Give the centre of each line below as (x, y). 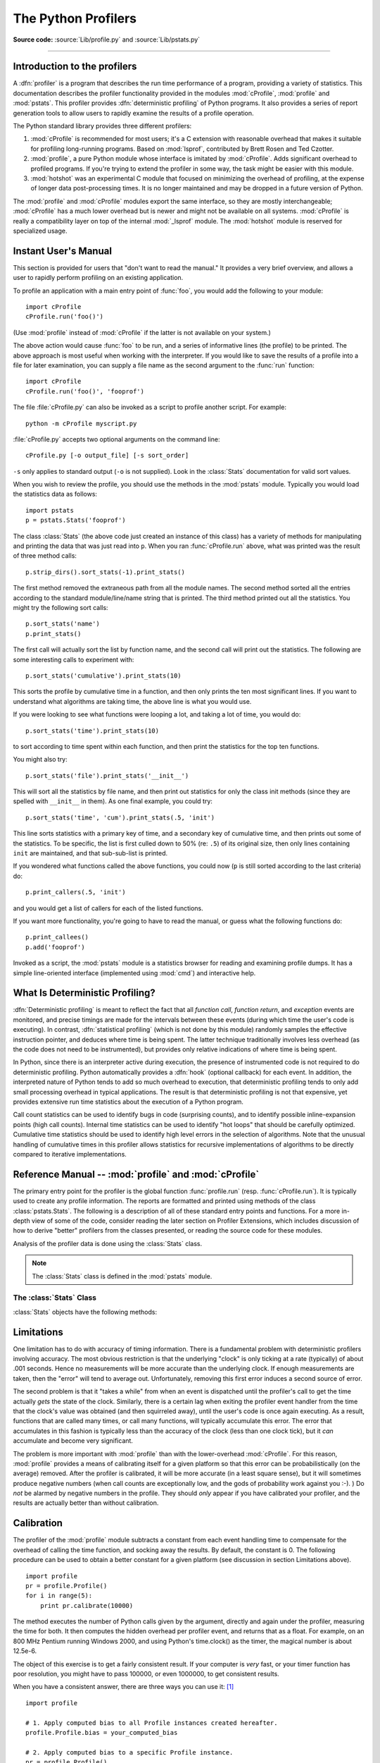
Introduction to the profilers (75, 67)
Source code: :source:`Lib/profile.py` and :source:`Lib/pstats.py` (107, 39)
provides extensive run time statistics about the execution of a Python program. (128, 1102)
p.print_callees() (57, 937)
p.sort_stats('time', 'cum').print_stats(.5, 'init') (120, 817)
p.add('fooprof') (55, 947)
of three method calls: (45, 556)
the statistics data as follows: (55, 494)
